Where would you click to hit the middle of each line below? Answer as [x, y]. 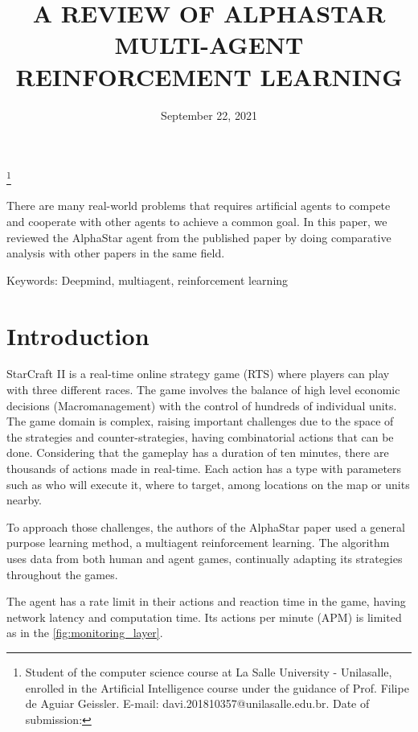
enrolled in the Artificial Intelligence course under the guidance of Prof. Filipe [217, 687]
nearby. [25, 500]
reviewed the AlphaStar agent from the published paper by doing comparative [199, 237]
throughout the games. [62, 574]
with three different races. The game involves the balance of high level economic [203, 390]
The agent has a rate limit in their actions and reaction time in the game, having [206, 601]
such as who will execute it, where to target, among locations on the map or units [208, 484]
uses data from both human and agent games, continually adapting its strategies [205, 558]
